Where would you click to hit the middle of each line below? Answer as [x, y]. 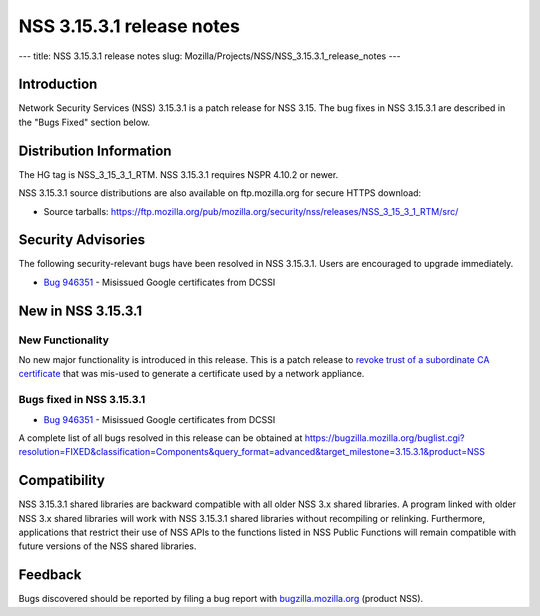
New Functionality [64, 340]
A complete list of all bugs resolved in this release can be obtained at [160, 437]
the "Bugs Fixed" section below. [84, 122]
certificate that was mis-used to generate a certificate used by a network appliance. [191, 374]
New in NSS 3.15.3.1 [80, 310]
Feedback [50, 575]
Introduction [58, 84]
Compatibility [61, 480]
